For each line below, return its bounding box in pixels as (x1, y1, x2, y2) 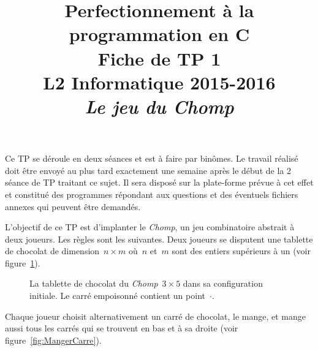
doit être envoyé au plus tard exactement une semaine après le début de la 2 (5, 164, 291, 176)
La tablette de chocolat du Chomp (29, 277, 158, 290)
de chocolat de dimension (5, 244, 100, 257)
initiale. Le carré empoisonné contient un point (29, 289, 205, 302)
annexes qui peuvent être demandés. (5, 200, 141, 213)
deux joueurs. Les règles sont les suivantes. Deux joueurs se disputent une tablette (5, 232, 313, 245)
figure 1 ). (5, 256, 40, 269)
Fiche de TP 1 (97, 45, 221, 70)
